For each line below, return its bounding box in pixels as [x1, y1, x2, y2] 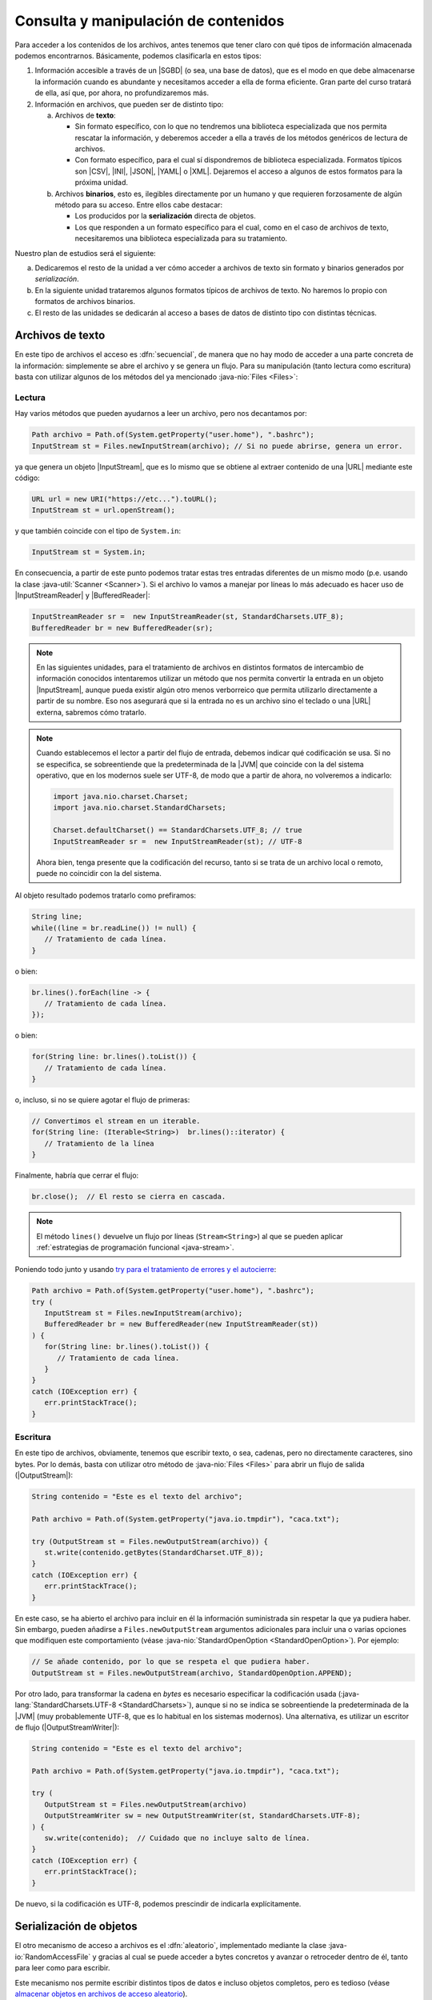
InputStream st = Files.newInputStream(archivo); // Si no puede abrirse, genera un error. [31, 441, 403, 450]
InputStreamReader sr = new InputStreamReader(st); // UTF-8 [53, 837, 302, 846]
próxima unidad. [74, 178, 128, 187]
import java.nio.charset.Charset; [53, 792, 189, 802]
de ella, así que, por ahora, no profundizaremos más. [34, 88, 210, 98]
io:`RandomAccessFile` [14, 1952, 91, 1962]
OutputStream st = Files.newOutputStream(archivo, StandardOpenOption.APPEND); [31, 1668, 353, 1678]
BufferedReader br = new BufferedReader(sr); [31, 623, 214, 632]
